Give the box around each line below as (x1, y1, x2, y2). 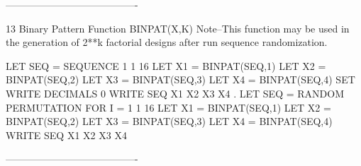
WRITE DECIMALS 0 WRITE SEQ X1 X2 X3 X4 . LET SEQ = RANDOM (6, 85, 344, 100)
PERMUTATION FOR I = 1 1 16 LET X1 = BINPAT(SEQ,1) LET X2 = (6, 100, 331, 114)
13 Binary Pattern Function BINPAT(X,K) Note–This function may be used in (6, 20, 350, 35)
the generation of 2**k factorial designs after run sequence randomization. (6, 35, 328, 49)
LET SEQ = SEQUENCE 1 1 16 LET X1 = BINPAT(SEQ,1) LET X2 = (6, 58, 326, 73)
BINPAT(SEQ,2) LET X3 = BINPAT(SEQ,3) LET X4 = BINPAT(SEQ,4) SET (6, 72, 355, 87)
